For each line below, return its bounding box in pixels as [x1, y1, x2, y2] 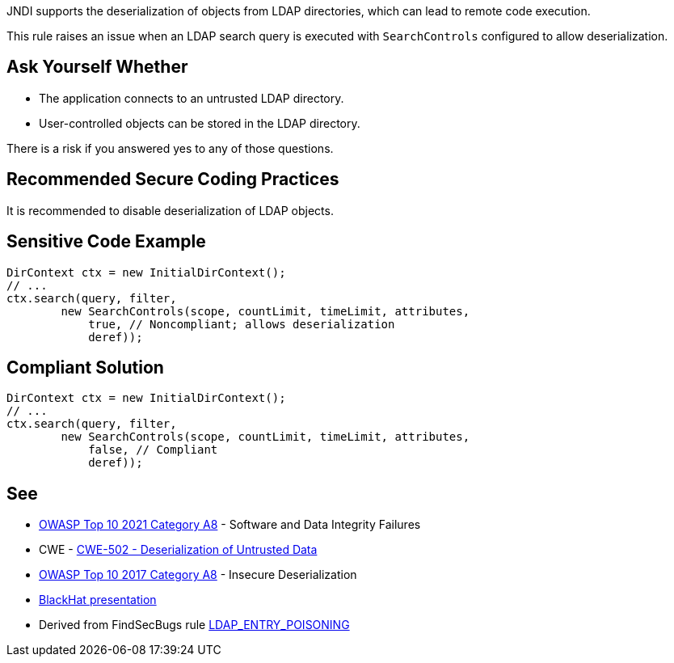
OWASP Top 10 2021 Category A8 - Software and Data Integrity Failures [39, 517, 421, 532]
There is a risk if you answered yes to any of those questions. [6, 141, 334, 155]
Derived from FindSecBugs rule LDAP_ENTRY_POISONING [39, 618, 350, 632]
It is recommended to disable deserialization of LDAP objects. [6, 203, 334, 217]
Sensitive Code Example [6, 231, 206, 252]
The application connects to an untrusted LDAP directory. [39, 91, 344, 105]
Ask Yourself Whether [6, 57, 188, 78]
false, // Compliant [88, 443, 218, 457]
